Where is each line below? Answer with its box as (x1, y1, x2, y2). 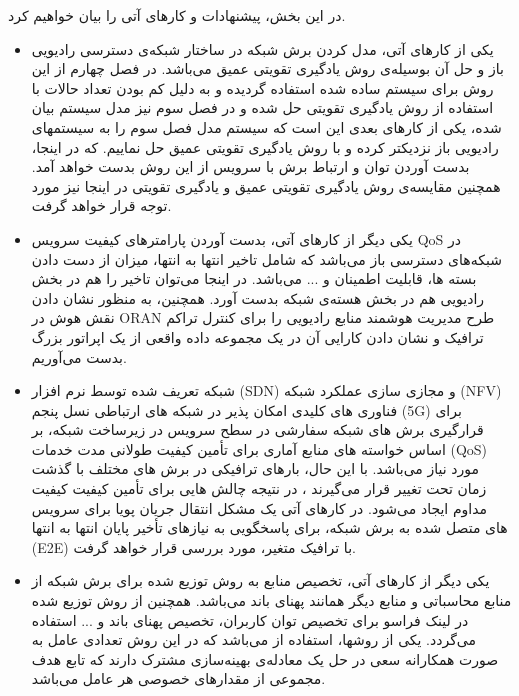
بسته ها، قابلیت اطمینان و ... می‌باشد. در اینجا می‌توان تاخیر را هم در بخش (31, 268, 477, 289)
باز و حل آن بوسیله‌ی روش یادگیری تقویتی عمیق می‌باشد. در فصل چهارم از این (31, 58, 504, 79)
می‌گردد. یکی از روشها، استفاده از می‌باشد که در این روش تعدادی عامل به (31, 629, 477, 650)
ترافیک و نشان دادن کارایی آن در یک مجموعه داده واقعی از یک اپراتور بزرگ (31, 326, 484, 347)
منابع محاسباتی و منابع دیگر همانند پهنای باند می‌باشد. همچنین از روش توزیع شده (31, 590, 512, 611)
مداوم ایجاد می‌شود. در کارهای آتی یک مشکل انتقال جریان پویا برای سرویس (31, 497, 488, 518)
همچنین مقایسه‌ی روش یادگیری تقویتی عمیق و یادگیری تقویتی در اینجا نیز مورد (31, 175, 501, 196)
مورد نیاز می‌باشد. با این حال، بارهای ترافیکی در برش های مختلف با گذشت (31, 458, 480, 479)
